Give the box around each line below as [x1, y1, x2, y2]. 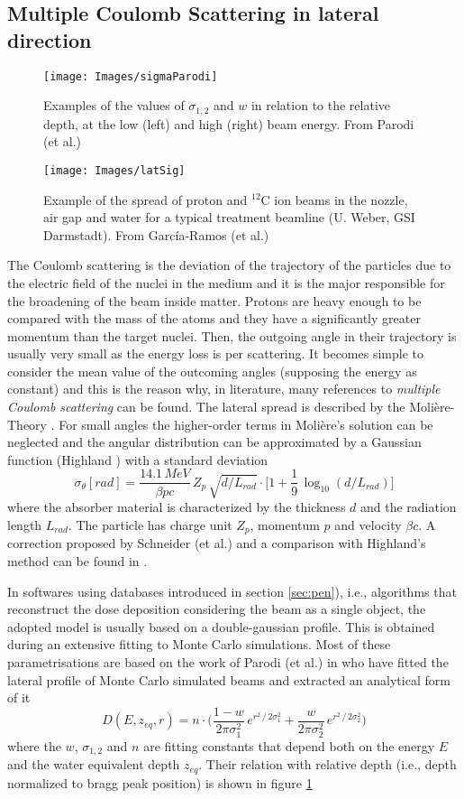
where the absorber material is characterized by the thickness [7, 497, 346, 516]
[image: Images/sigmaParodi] [43, 70, 218, 83]
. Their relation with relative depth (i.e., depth [198, 755, 457, 774]
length [7, 515, 42, 534]
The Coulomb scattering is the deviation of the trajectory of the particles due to [7, 255, 451, 274]
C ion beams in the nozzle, [260, 190, 408, 209]
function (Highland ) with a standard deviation [7, 450, 268, 469]
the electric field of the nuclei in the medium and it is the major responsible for [7, 273, 445, 292]
